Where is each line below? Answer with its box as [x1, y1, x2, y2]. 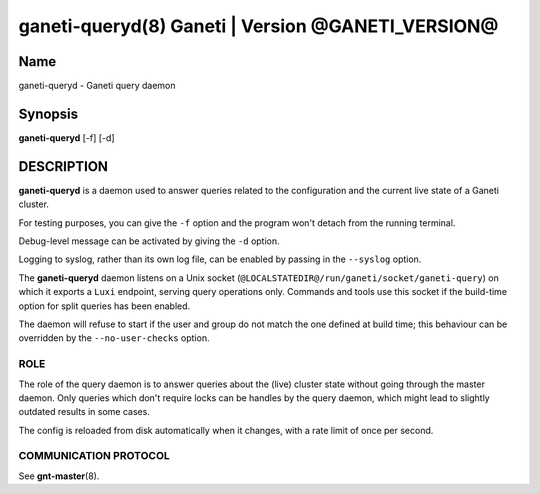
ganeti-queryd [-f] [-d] [18, 131, 115, 144]
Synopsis [18, 105, 79, 122]
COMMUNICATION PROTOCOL [18, 449, 170, 463]
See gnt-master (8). [18, 470, 100, 482]
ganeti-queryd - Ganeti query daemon [18, 80, 176, 92]
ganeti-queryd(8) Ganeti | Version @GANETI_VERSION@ [18, 15, 499, 37]
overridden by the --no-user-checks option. [18, 332, 210, 344]
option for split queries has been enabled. [18, 300, 191, 312]
